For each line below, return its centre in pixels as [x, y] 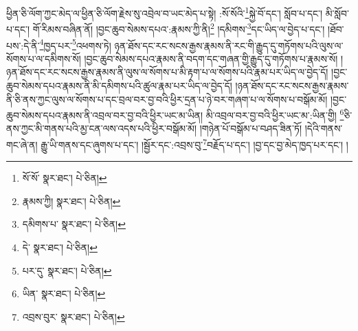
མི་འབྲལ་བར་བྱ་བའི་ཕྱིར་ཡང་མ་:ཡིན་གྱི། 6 [275, 114]
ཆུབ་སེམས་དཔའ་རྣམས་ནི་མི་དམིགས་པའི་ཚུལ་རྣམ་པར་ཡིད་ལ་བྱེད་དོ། [119, 85]
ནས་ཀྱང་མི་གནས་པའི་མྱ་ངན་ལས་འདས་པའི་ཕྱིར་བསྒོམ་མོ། [102, 128]
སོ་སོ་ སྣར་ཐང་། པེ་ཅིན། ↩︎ [65, 178]
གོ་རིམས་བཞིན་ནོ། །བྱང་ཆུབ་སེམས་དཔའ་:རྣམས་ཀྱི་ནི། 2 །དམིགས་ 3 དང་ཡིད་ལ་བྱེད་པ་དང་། [179, 28]
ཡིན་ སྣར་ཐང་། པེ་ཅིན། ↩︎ [64, 293]
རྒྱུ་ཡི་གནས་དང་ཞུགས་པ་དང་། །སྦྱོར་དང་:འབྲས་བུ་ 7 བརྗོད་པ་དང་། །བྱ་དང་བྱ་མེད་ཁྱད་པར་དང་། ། [194, 143]
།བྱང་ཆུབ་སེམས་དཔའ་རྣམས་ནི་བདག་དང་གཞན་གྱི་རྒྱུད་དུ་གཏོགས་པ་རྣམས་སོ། [211, 58]
